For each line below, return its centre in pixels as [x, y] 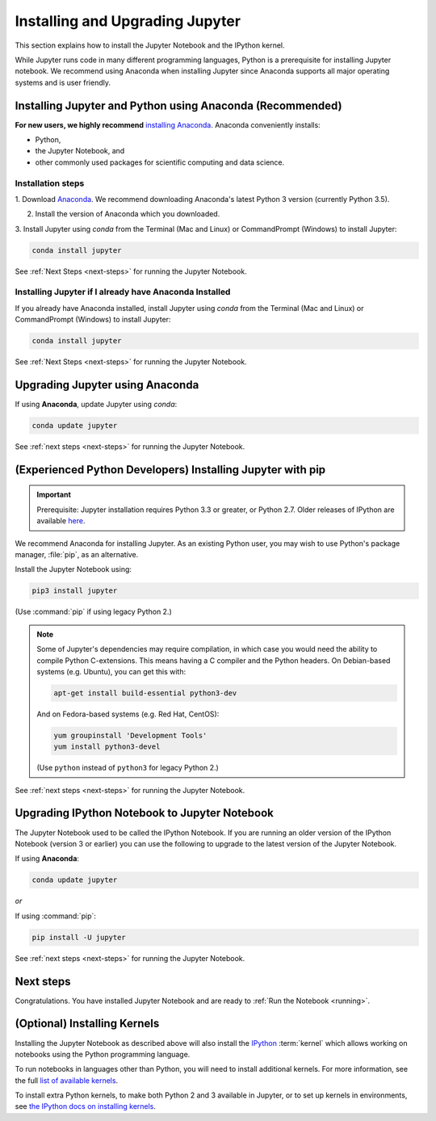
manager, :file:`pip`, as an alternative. [77, 555]
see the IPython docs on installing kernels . [86, 1106]
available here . [61, 521]
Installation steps [50, 183]
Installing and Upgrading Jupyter [128, 21]
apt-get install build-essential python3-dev [145, 693]
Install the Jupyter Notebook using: [73, 569]
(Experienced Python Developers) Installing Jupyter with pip [170, 470]
